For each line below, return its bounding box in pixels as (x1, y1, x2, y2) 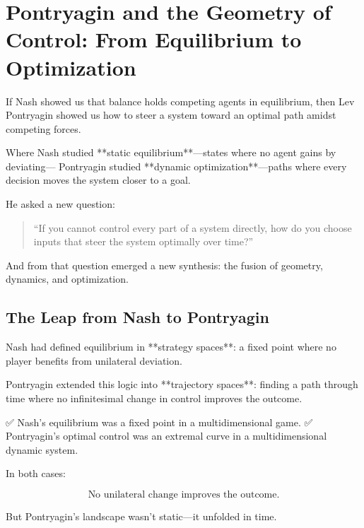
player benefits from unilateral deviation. (6, 353, 182, 368)
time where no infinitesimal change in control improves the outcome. (6, 391, 303, 406)
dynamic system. (6, 442, 78, 457)
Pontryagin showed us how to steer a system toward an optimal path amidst (6, 107, 336, 122)
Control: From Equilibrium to (6, 25, 302, 54)
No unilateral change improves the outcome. (88, 489, 280, 500)
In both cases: (6, 466, 66, 481)
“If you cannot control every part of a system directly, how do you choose (33, 220, 352, 235)
